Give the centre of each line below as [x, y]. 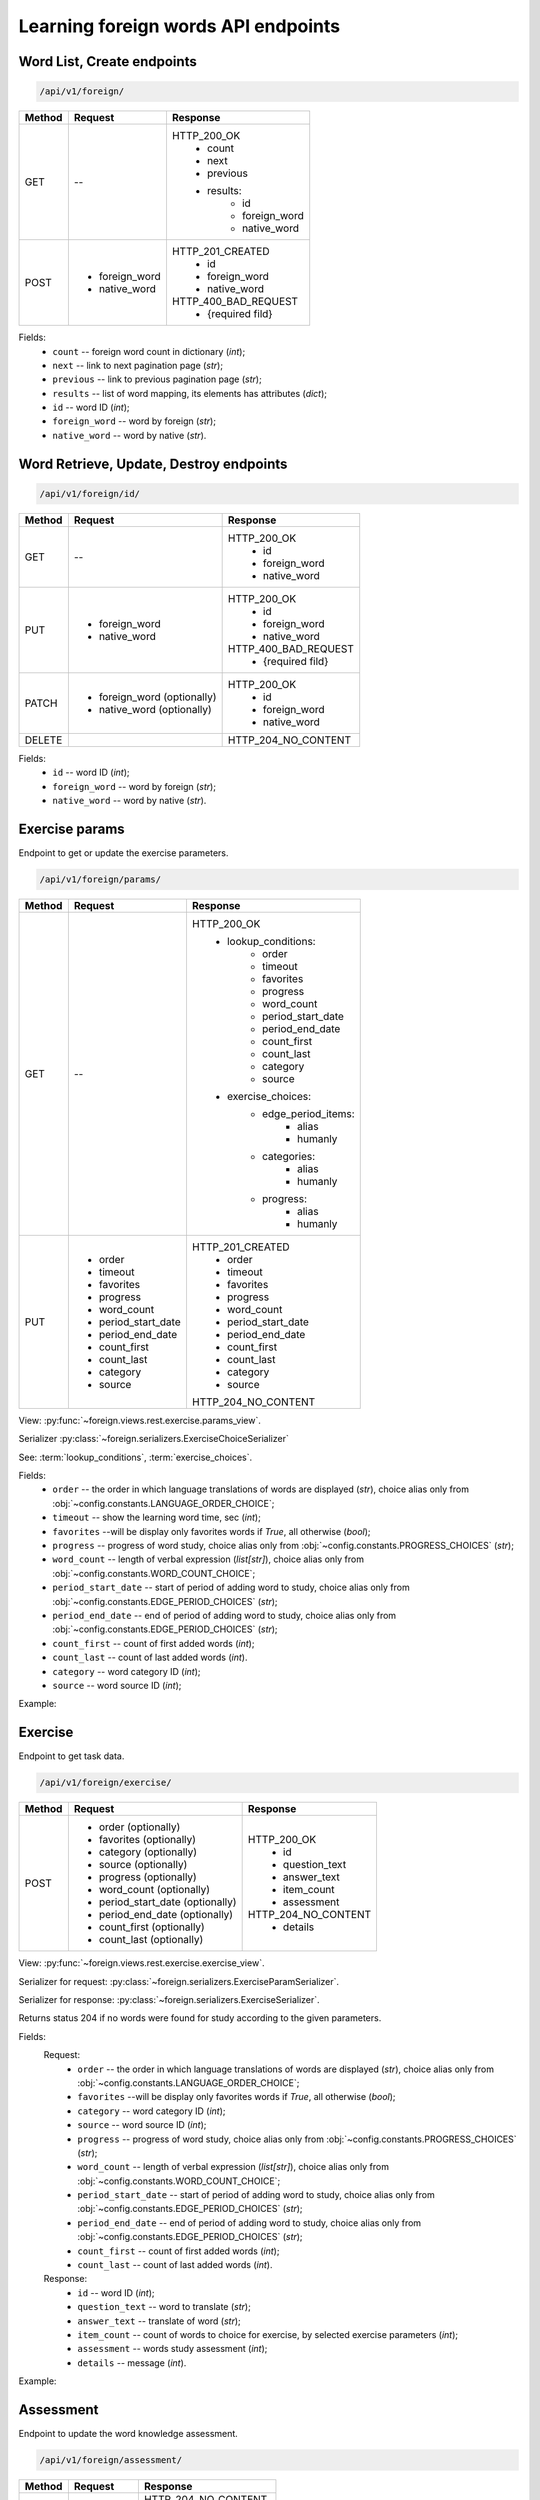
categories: [288, 1156]
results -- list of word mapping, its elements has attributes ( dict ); [190, 393]
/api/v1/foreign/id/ [89, 493]
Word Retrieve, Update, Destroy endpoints [153, 463]
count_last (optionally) [151, 1940]
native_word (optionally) [155, 709]
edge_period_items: [308, 1113]
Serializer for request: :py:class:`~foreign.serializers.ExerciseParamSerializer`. [179, 1981]
